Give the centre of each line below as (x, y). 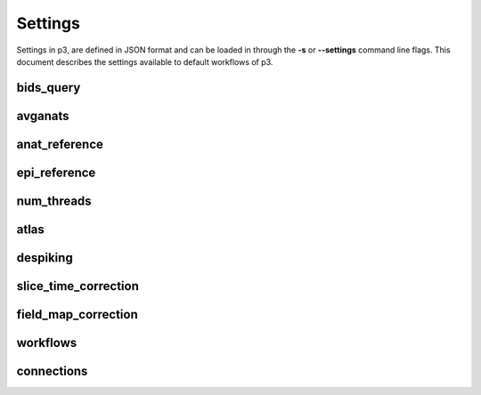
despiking (45, 258)
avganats (43, 116)
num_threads (54, 201)
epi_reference (56, 172)
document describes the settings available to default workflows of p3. (145, 61)
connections (52, 371)
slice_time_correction (78, 286)
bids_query (49, 88)
